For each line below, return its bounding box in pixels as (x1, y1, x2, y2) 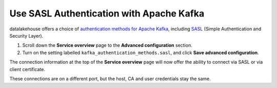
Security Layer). (9, 32, 44, 39)
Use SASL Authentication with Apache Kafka (9, 8, 205, 19)
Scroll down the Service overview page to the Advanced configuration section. (22, 42, 192, 48)
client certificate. (9, 66, 46, 72)
